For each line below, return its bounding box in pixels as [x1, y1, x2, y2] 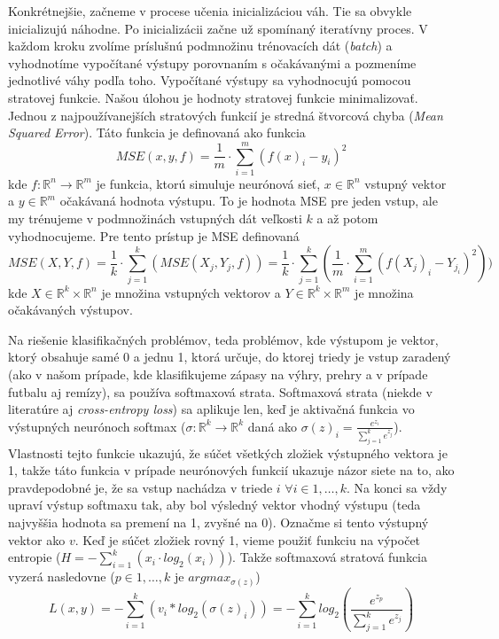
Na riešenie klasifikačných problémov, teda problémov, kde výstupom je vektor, [8, 330, 439, 348]
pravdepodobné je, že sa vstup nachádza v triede [8, 478, 273, 496]
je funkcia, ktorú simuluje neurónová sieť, [96, 174, 321, 192]
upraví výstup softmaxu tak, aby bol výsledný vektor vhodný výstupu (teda [8, 495, 421, 514]
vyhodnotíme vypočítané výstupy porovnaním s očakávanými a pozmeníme [8, 53, 417, 72]
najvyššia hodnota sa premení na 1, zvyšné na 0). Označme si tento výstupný [8, 512, 429, 531]
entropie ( [8, 548, 61, 566]
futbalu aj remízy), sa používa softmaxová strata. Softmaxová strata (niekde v [8, 382, 433, 401]
